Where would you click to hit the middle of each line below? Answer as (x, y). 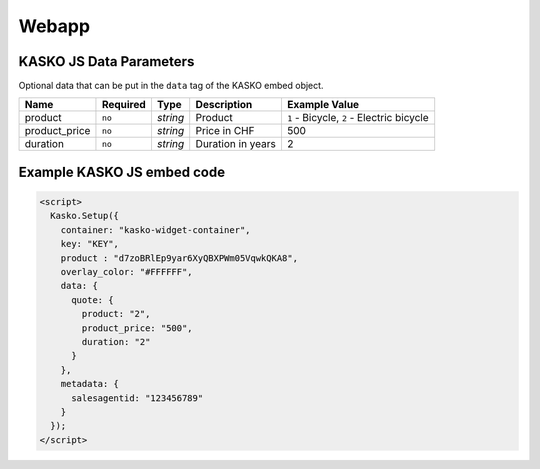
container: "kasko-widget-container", (155, 229)
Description (224, 105)
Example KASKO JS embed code (121, 171)
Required (124, 105)
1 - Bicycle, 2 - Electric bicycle (357, 118)
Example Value (323, 105)
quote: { (92, 299)
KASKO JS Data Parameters (106, 61)
